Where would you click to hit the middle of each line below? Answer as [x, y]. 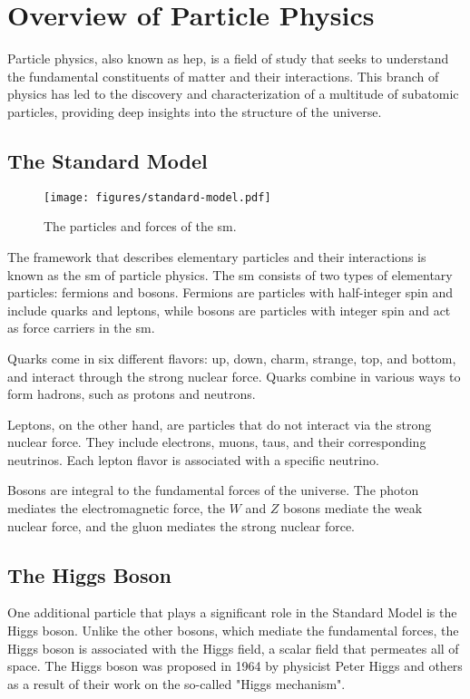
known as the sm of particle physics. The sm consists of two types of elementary [230, 274]
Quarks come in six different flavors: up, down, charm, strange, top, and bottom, [232, 358]
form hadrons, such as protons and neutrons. [132, 394]
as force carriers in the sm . [81, 328]
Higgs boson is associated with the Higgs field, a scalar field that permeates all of [233, 648]
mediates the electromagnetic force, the [117, 508]
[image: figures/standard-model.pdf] [157, 197]
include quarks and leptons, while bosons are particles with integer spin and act [229, 310]
